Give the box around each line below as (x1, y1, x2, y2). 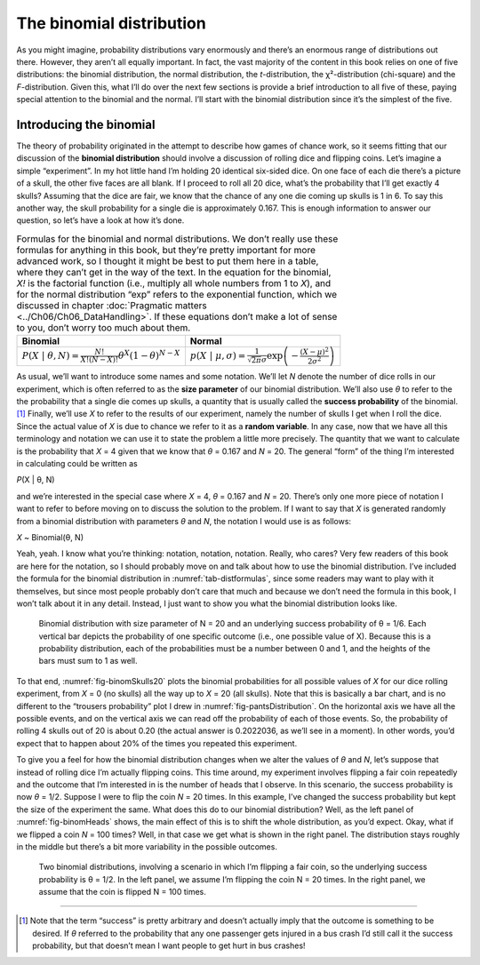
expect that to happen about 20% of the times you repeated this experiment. (16, 738, 298, 748)
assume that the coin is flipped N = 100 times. (38, 887, 206, 897)
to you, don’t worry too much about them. (16, 321, 191, 333)
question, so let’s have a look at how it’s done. (16, 215, 185, 226)
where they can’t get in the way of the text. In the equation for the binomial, (16, 266, 332, 278)
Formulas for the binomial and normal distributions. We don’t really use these (16, 232, 339, 244)
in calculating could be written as (16, 458, 138, 468)
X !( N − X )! (80, 355, 119, 364)
